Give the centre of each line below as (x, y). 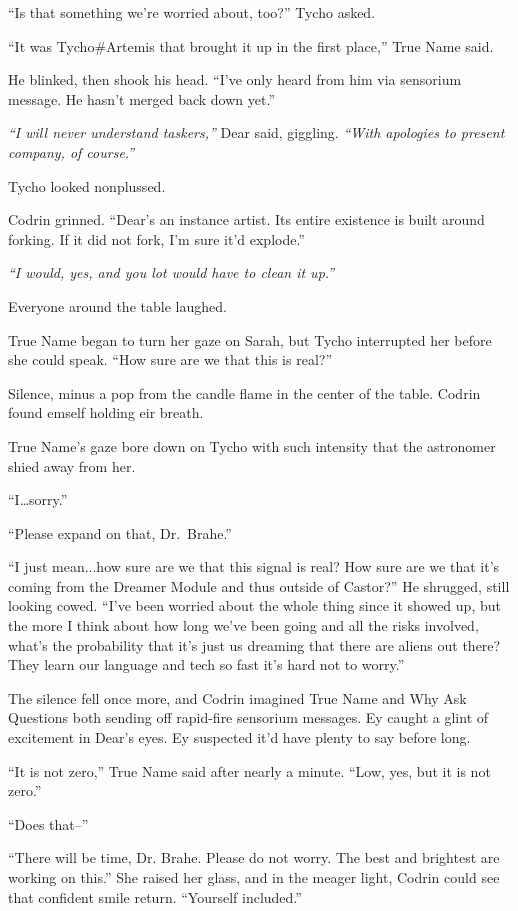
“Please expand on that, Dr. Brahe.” (120, 532)
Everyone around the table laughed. (117, 305)
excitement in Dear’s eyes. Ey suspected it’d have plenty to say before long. (239, 737)
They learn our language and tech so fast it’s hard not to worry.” (206, 664)
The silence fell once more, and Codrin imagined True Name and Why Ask (237, 697)
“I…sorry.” (38, 499)
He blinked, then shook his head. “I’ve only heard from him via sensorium (235, 79)
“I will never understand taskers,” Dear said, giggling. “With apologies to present (256, 132)
